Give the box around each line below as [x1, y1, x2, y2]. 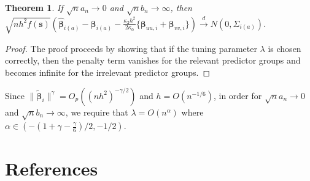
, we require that [65, 105, 128, 118]
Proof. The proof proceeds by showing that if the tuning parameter [5, 42, 257, 54]
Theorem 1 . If [5, 1, 63, 13]
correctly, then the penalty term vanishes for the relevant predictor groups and [5, 54, 301, 67]
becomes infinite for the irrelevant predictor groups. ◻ [5, 66, 211, 79]
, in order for [213, 89, 262, 102]
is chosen [268, 42, 301, 54]
